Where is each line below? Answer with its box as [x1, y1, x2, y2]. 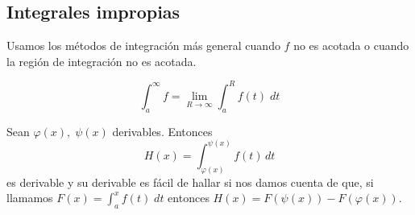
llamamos [6, 189, 53, 206]
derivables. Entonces [112, 122, 213, 139]
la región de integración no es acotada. [6, 52, 197, 69]
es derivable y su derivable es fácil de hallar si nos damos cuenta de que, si [6, 173, 374, 190]
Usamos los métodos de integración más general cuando [6, 37, 280, 54]
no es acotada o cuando [293, 37, 409, 54]
